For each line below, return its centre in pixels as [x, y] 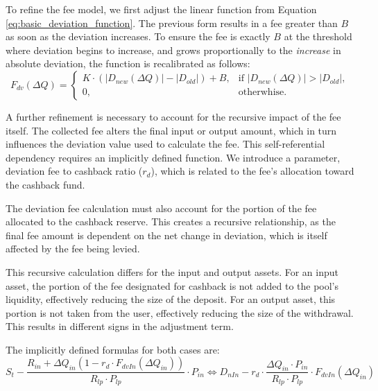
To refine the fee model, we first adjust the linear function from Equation [161, 9]
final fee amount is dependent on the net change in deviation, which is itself [166, 235]
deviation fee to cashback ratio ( [74, 171]
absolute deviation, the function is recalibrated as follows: [128, 63]
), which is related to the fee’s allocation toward [252, 171]
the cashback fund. [45, 184]
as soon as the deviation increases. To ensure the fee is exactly [138, 36]
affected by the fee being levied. [73, 249]
